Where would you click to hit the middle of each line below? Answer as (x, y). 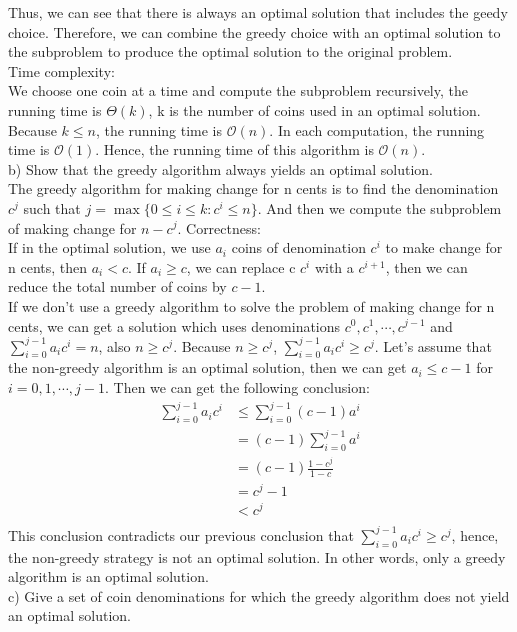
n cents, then (48, 266)
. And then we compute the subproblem (379, 207)
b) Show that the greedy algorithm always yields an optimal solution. (220, 168)
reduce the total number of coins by (117, 286)
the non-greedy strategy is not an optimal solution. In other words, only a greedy (257, 556)
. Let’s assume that (433, 345)
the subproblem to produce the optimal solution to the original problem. (230, 51)
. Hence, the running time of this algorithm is (234, 149)
